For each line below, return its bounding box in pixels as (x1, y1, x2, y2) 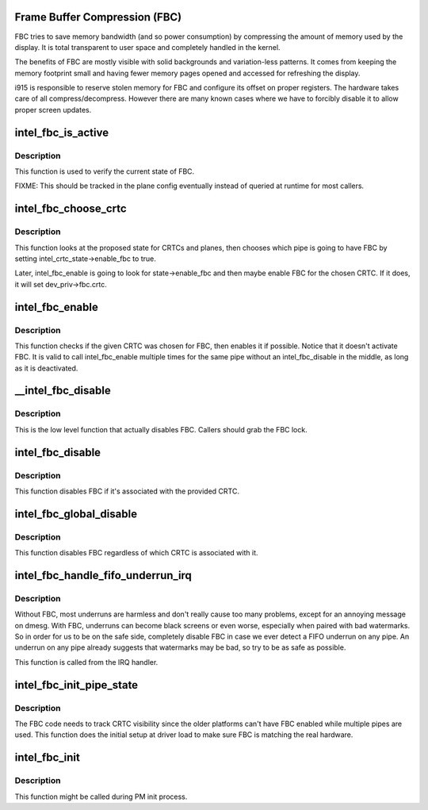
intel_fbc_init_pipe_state (14, 678, 139, 692)
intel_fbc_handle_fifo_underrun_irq (14, 568, 192, 582)
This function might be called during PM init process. (14, 792, 188, 801)
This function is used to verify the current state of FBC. (14, 167, 195, 176)
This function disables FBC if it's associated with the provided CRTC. (14, 486, 239, 496)
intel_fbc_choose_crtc (14, 202, 127, 216)
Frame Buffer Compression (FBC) (14, 10, 182, 24)
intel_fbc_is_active (14, 125, 109, 139)
